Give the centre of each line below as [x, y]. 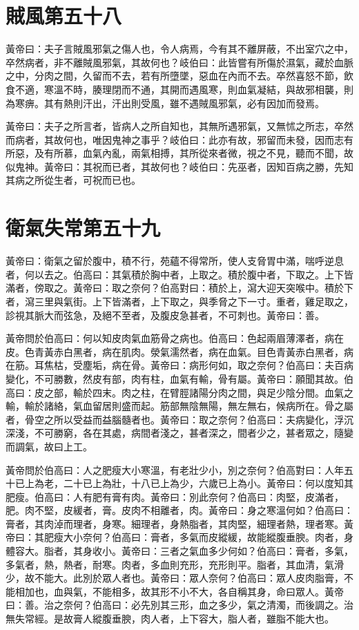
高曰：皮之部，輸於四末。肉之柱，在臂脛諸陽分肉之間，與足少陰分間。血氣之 [179, 392]
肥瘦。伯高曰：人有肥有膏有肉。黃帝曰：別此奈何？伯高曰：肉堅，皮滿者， [175, 496]
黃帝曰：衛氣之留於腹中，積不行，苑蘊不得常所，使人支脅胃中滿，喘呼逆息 [175, 261]
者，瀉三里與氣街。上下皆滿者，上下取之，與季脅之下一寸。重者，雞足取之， [179, 301]
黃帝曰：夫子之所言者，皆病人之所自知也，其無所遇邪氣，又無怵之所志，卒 [175, 126]
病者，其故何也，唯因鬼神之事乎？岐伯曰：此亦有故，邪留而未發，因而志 [179, 139]
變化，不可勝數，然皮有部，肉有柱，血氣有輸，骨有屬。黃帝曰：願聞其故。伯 [179, 378]
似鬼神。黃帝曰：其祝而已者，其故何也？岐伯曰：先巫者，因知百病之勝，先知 [179, 166]
